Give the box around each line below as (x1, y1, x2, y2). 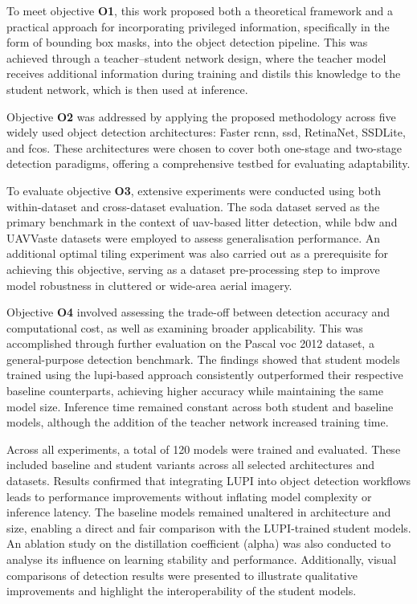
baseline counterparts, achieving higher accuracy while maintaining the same (6, 382, 383, 399)
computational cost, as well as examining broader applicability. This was (6, 319, 363, 336)
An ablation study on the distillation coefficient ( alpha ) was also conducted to (6, 535, 391, 552)
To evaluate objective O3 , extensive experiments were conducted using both (6, 182, 382, 198)
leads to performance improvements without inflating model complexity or (6, 488, 372, 504)
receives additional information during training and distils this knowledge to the (6, 65, 401, 82)
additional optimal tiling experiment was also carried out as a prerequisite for (6, 245, 389, 262)
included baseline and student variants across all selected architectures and (6, 456, 375, 473)
